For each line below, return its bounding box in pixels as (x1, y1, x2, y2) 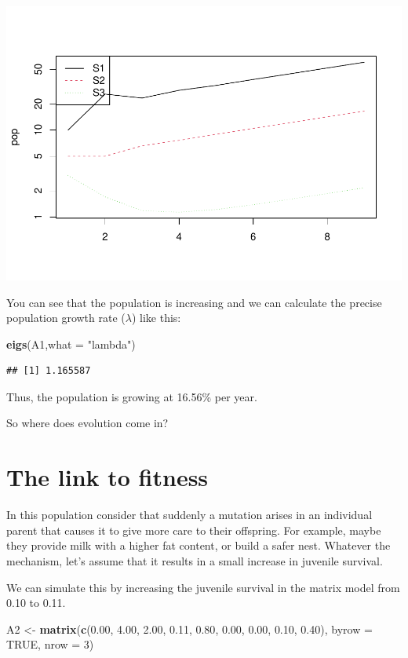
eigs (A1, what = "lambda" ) (6, 335, 136, 352)
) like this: (131, 309, 181, 326)
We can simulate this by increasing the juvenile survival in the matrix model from (6, 579, 400, 595)
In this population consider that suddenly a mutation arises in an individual (6, 506, 373, 523)
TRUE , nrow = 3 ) (6, 636, 94, 653)
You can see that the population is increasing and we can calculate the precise (6, 294, 382, 310)
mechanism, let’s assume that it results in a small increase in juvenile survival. (6, 552, 383, 568)
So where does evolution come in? (6, 415, 169, 431)
